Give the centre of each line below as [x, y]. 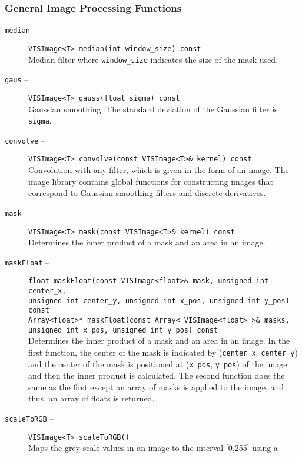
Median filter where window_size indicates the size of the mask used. [153, 59]
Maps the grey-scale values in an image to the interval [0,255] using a [153, 448]
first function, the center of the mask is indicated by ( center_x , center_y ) [163, 352]
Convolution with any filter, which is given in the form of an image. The [159, 170]
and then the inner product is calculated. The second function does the [157, 375]
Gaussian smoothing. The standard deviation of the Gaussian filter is [153, 109]
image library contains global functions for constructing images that [151, 181]
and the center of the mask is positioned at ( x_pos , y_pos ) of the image [158, 364]
